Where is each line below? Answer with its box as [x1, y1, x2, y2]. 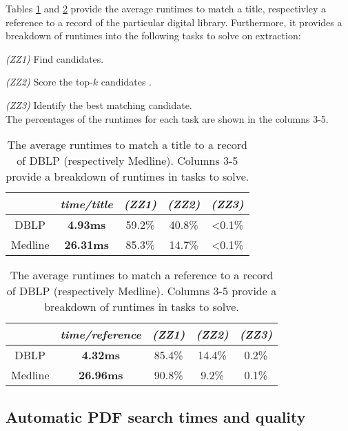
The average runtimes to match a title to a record [7, 137, 247, 153]
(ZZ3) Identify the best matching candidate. [6, 97, 192, 112]
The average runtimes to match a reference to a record [10, 267, 274, 283]
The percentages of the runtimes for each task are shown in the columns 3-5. [6, 111, 329, 126]
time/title [60, 196, 113, 212]
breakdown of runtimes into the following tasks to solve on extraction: [6, 28, 301, 43]
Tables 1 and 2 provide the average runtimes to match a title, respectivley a [6, 1, 327, 15]
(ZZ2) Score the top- [6, 74, 93, 89]
